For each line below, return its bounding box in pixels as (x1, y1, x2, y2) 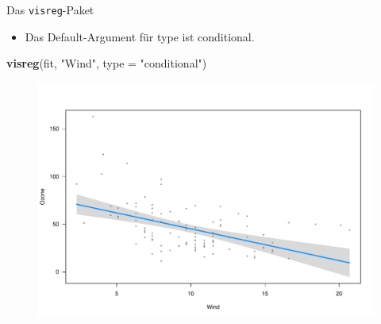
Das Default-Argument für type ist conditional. (25, 28, 255, 44)
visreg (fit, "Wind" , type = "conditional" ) (6, 55, 207, 71)
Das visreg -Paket (6, 2, 94, 17)
